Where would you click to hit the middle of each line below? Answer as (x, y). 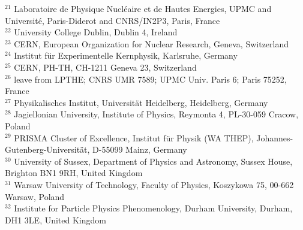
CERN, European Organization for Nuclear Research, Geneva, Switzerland (151, 43)
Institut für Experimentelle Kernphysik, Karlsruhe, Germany (126, 55)
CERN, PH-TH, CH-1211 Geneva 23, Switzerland (105, 67)
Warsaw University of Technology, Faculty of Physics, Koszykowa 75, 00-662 (154, 184)
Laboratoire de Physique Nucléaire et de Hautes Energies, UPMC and (143, 8)
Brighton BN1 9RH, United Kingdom (74, 173)
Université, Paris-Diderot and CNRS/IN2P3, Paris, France (112, 20)
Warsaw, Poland (35, 196)
